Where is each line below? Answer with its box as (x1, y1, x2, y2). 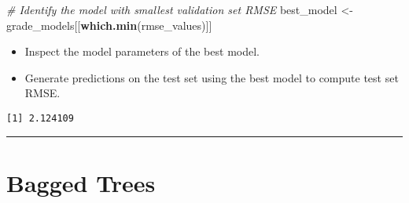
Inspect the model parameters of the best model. (24, 43, 260, 60)
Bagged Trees (6, 166, 156, 198)
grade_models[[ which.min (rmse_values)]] (6, 16, 212, 33)
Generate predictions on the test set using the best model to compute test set (24, 69, 399, 85)
